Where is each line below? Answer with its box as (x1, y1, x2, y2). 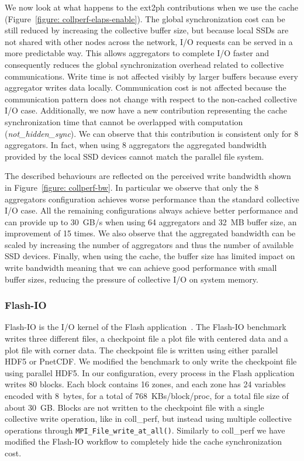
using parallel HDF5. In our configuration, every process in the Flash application (5, 366, 295, 379)
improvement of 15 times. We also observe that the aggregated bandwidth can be (5, 227, 296, 239)
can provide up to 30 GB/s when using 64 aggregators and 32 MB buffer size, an (5, 215, 297, 228)
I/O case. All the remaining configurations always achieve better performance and (5, 204, 298, 216)
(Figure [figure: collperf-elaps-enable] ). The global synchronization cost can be (5, 12, 285, 25)
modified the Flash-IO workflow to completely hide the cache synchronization (5, 435, 282, 448)
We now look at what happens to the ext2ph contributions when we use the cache (5, 1, 298, 13)
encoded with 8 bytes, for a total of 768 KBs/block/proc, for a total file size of (5, 390, 289, 402)
